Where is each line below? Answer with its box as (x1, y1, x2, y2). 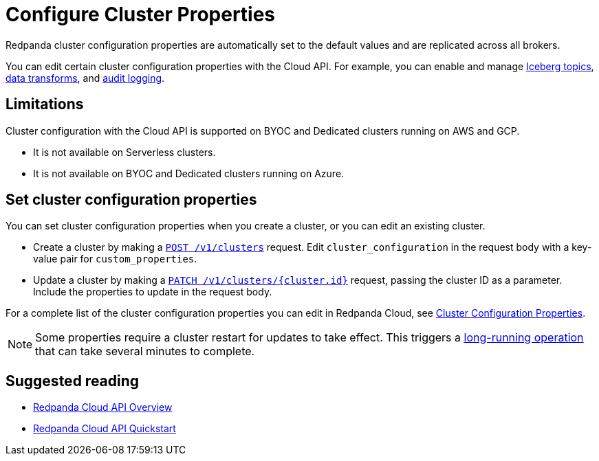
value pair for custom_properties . (33, 253, 197, 265)
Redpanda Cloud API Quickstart (33, 423, 176, 435)
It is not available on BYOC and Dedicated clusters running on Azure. (33, 167, 345, 179)
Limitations (6, 95, 84, 113)
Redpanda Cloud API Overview (33, 401, 173, 414)
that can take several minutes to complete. (35, 344, 255, 359)
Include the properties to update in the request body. (33, 286, 272, 298)
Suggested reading (6, 372, 140, 390)
